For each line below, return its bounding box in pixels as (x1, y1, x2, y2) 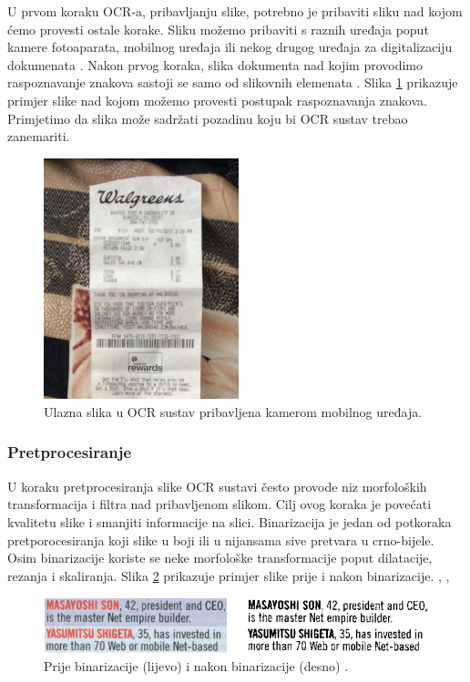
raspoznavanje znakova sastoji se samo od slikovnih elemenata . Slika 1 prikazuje (7, 73, 458, 92)
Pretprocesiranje (7, 441, 132, 463)
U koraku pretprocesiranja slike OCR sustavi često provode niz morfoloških (7, 476, 427, 495)
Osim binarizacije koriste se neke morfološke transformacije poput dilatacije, (7, 548, 433, 567)
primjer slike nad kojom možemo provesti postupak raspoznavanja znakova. (7, 90, 427, 109)
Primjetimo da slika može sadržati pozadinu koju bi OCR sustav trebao (7, 108, 408, 127)
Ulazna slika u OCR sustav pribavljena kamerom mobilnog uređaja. (44, 402, 423, 421)
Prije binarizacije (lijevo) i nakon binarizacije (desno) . (44, 656, 349, 675)
